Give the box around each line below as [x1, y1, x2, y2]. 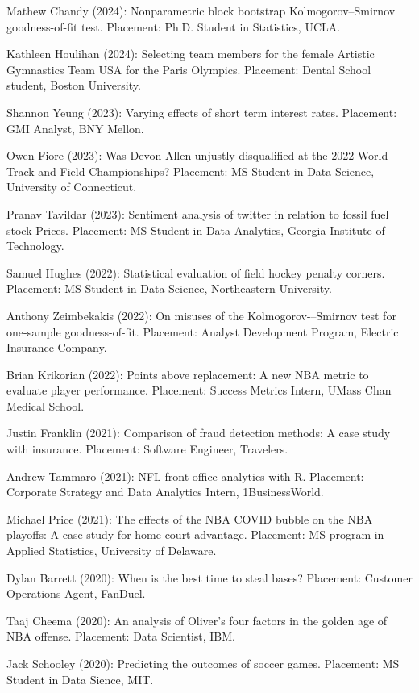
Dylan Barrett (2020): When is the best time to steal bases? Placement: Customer [6, 569, 413, 586]
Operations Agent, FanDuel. [6, 585, 146, 602]
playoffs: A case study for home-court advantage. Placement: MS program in [6, 526, 384, 543]
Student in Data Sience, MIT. [6, 670, 154, 687]
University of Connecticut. [6, 178, 137, 195]
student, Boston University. [6, 77, 141, 94]
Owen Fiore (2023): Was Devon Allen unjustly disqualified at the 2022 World [6, 147, 388, 164]
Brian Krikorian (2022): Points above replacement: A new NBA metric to [6, 365, 369, 382]
